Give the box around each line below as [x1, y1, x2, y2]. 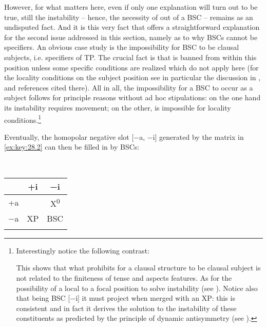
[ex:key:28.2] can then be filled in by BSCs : [4, 141, 140, 152]
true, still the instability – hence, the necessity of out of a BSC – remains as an [4, 11, 253, 22]
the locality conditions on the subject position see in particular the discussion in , [4, 72, 261, 83]
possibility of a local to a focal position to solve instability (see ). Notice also [16, 282, 258, 293]
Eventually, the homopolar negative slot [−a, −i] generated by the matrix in [4, 131, 244, 142]
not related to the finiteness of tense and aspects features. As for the [16, 272, 232, 283]
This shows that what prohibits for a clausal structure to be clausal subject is [16, 262, 261, 273]
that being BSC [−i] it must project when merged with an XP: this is [16, 293, 235, 303]
